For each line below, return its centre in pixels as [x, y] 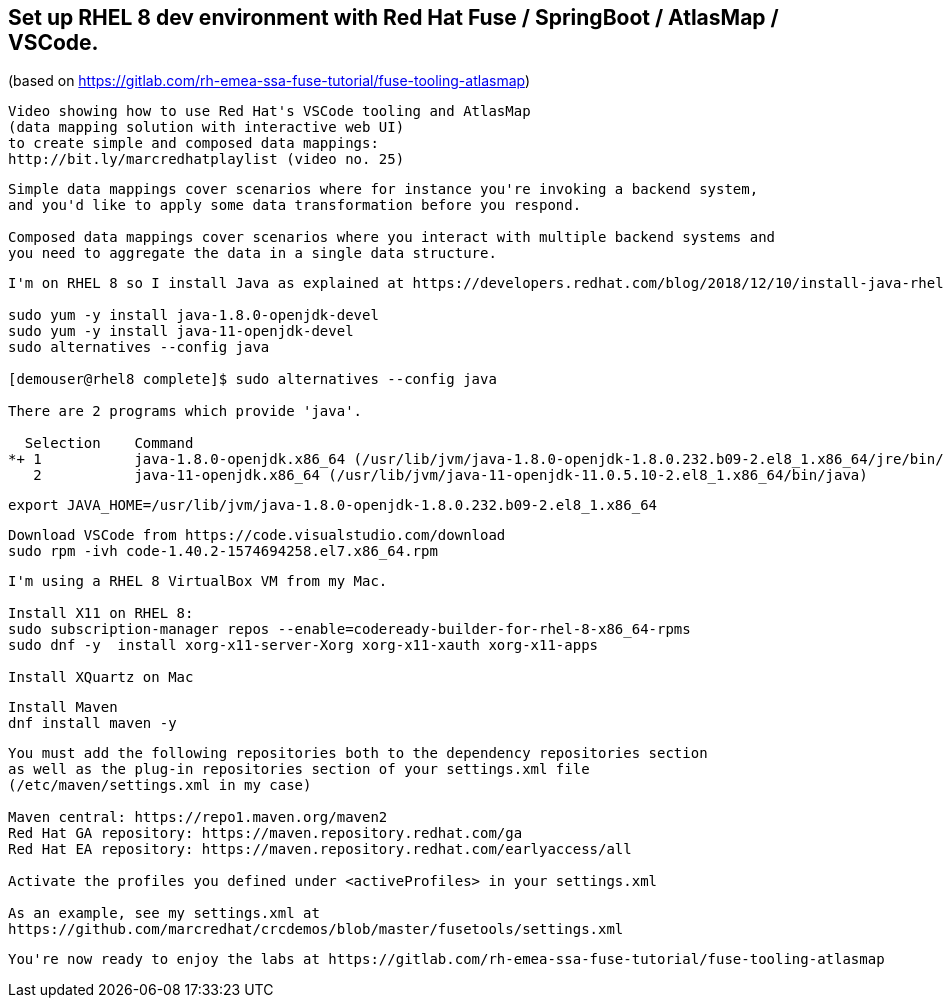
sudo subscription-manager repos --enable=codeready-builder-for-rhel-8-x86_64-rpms [349, 629]
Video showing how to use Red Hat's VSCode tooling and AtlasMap [269, 111]
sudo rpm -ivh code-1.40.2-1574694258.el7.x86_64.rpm [223, 551]
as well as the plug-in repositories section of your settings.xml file [299, 769]
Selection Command [109, 443]
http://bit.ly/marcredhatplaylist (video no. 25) [206, 159]
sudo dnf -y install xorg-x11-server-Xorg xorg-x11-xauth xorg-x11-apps [303, 645]
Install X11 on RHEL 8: [101, 613]
